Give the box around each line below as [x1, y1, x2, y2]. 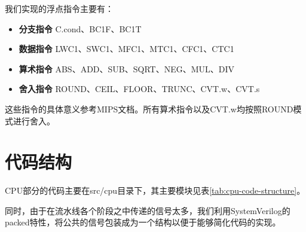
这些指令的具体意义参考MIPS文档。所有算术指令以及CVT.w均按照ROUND [5, 102, 293, 115]
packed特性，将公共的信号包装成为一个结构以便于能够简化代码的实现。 [5, 216, 281, 228]
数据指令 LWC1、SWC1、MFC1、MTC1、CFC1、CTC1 [19, 42, 234, 55]
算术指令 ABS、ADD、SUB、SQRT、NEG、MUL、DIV [19, 62, 235, 75]
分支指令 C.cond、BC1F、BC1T [19, 22, 142, 35]
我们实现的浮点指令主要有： [5, 2, 114, 14]
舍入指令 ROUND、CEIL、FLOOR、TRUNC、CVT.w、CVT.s [19, 83, 260, 95]
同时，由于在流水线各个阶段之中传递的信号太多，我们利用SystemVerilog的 [5, 204, 290, 216]
